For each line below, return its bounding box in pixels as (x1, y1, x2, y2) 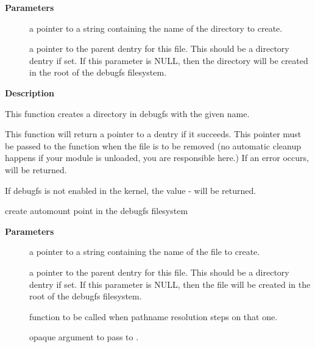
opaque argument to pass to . (29, 331, 139, 343)
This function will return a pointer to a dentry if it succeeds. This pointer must (5, 127, 302, 140)
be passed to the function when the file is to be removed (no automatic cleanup (5, 139, 301, 152)
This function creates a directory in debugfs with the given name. (5, 107, 250, 120)
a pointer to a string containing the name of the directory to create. (29, 21, 283, 34)
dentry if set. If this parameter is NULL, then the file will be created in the (29, 277, 311, 290)
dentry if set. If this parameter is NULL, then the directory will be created (29, 54, 308, 66)
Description (5, 86, 55, 99)
